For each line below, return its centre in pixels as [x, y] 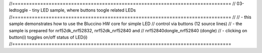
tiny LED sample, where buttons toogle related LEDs [84, 10]
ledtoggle [18, 10]
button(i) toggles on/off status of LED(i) [48, 37]
